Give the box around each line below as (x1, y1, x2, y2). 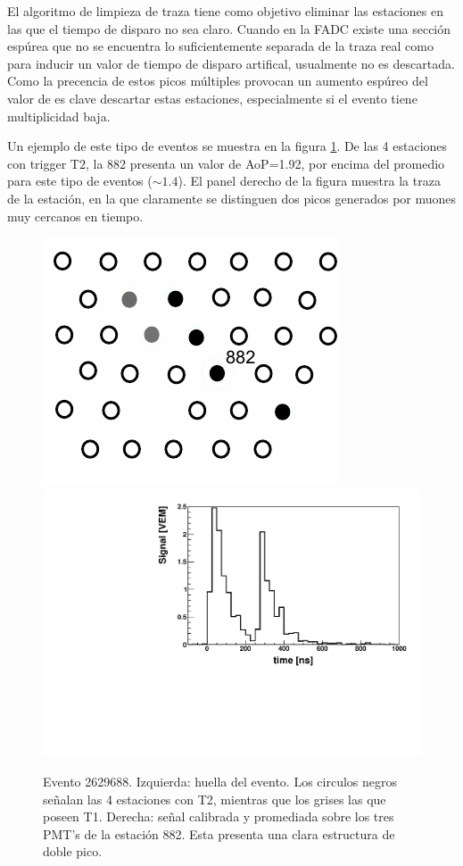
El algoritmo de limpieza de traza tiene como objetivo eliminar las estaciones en (7, 2, 443, 20)
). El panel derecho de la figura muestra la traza (178, 171, 441, 190)
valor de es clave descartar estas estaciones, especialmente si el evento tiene (7, 88, 418, 107)
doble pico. (43, 842, 103, 861)
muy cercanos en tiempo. (7, 206, 144, 225)
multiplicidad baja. (7, 106, 111, 125)
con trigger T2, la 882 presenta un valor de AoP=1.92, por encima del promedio (7, 154, 445, 172)
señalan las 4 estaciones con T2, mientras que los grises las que (43, 789, 386, 808)
